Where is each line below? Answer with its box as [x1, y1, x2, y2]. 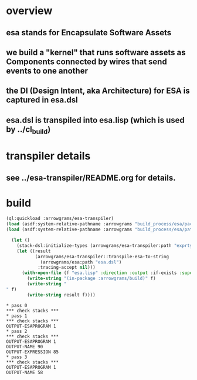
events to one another [6, 66, 88, 76]
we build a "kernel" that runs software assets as [6, 47, 186, 57]
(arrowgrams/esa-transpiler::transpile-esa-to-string [35, 254, 169, 259]
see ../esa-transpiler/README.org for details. [6, 172, 176, 183]
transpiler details [6, 149, 91, 163]
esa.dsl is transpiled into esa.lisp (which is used [6, 115, 185, 125]
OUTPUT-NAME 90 [6, 344, 43, 349]
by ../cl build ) [6, 124, 51, 136]
